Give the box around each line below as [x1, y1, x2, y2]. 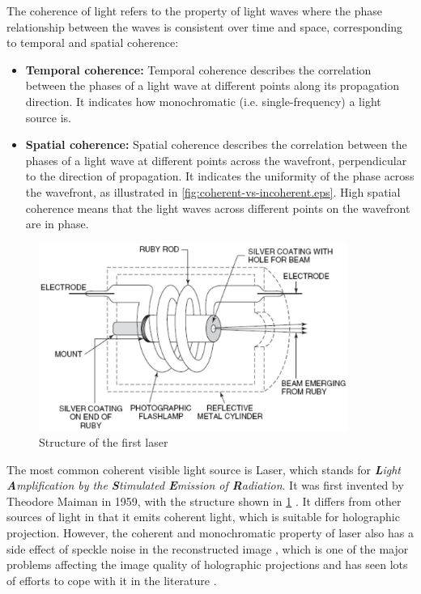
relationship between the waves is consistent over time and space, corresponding [6, 18, 403, 35]
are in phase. [25, 215, 89, 232]
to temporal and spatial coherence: [6, 34, 179, 51]
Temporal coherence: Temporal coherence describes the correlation [25, 61, 372, 78]
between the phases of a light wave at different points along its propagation [25, 77, 399, 94]
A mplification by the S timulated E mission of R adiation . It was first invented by [6, 477, 404, 494]
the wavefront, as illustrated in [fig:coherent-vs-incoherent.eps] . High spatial [25, 183, 401, 200]
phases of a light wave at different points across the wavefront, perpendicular [25, 151, 407, 168]
